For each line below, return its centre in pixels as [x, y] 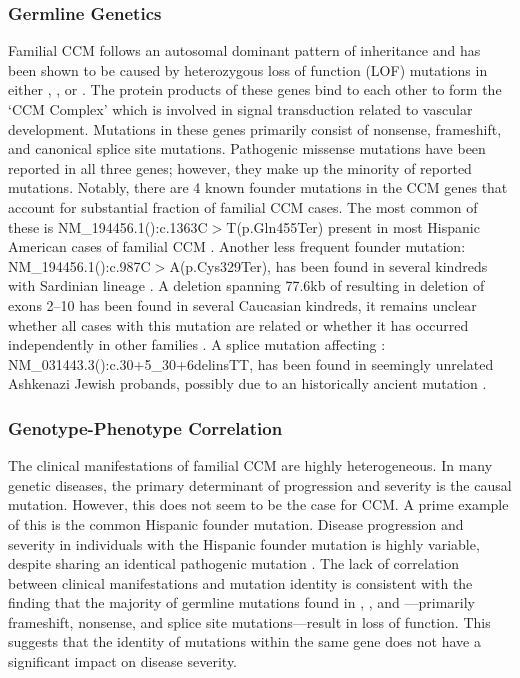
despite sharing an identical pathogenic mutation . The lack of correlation [234, 563]
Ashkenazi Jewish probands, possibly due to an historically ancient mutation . [247, 383]
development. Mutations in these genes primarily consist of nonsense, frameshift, [255, 128]
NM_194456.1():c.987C [79, 265]
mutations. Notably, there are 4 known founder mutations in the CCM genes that [258, 187]
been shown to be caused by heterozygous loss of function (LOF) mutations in [248, 69]
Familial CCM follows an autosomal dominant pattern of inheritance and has [244, 50]
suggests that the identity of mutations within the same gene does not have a [244, 641]
